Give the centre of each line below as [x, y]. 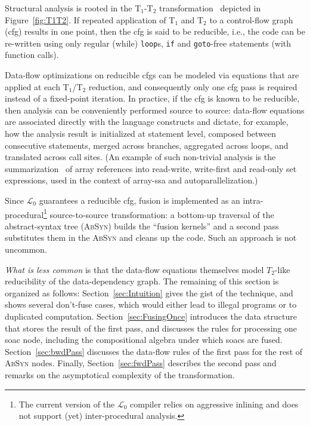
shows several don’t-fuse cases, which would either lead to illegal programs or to [151, 304]
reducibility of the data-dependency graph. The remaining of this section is [142, 281]
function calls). [32, 55]
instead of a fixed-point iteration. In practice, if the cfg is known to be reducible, [152, 98]
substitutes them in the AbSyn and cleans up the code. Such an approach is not [151, 237]
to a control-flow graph [251, 19]
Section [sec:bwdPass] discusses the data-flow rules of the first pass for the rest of [154, 351]
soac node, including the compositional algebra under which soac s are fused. [144, 340]
